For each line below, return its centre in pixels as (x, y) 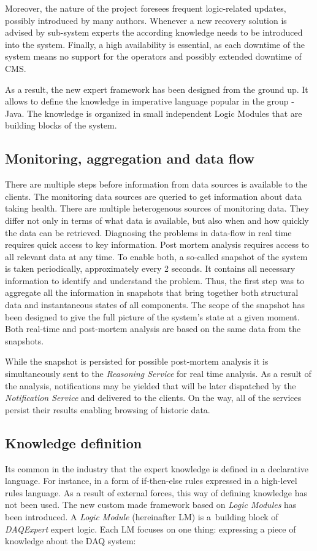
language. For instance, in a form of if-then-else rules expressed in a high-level (151, 481)
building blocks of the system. (61, 125)
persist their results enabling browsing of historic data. (108, 409)
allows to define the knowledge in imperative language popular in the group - (150, 101)
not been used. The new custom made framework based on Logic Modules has (151, 505)
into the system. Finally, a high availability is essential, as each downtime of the (155, 44)
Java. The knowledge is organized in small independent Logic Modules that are (154, 113)
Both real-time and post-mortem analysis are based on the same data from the (153, 329)
